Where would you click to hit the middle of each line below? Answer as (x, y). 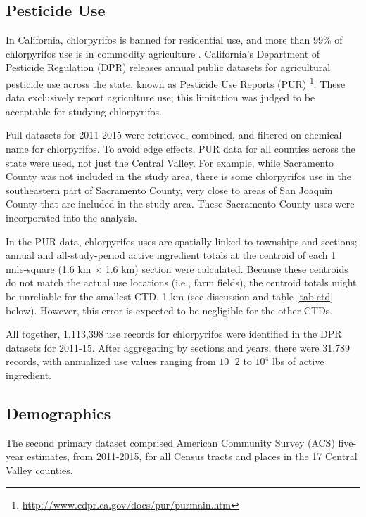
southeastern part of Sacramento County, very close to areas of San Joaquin (169, 190)
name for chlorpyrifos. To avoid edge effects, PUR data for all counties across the (181, 149)
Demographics (58, 413)
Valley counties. (39, 470)
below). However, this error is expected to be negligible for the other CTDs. (169, 310)
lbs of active (298, 361)
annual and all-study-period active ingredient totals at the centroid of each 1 (171, 255)
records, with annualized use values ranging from (111, 361)
